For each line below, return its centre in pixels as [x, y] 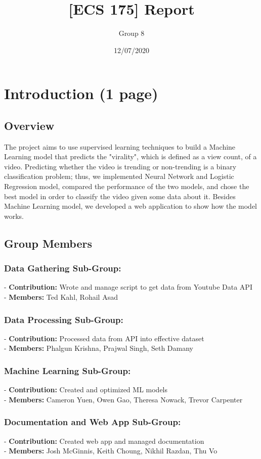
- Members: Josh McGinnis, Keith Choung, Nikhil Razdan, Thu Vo [111, 451]
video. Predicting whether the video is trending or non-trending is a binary [120, 166]
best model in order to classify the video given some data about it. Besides [120, 196]
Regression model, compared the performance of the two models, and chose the [127, 186]
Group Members [48, 243]
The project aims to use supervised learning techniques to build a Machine [120, 146]
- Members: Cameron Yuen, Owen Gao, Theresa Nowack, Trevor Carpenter [123, 399]
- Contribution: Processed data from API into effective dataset [104, 338]
